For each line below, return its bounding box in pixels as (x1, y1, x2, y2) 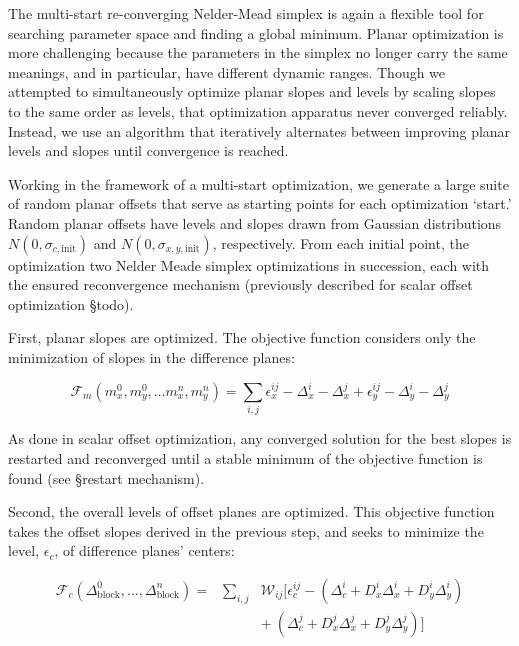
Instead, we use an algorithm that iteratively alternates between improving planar (8, 120, 511, 141)
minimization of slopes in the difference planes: (8, 346, 295, 367)
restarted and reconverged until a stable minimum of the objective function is (8, 447, 483, 468)
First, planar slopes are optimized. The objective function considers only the (8, 327, 476, 348)
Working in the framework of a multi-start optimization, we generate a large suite (8, 173, 509, 194)
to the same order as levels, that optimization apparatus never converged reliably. (8, 100, 508, 121)
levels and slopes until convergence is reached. (8, 140, 289, 161)
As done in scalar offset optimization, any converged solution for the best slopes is (8, 428, 512, 449)
